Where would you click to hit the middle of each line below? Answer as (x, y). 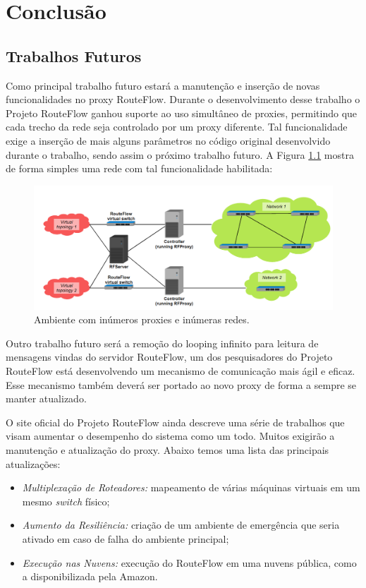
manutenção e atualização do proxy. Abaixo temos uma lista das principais (167, 450)
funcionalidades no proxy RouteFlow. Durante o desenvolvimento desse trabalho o (183, 99)
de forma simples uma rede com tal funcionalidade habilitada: (139, 168)
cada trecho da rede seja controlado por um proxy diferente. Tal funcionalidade (177, 127)
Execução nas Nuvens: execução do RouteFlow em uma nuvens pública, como (189, 562)
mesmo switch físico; (66, 501)
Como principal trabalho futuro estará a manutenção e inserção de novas (163, 85)
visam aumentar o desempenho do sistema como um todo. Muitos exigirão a (170, 436)
